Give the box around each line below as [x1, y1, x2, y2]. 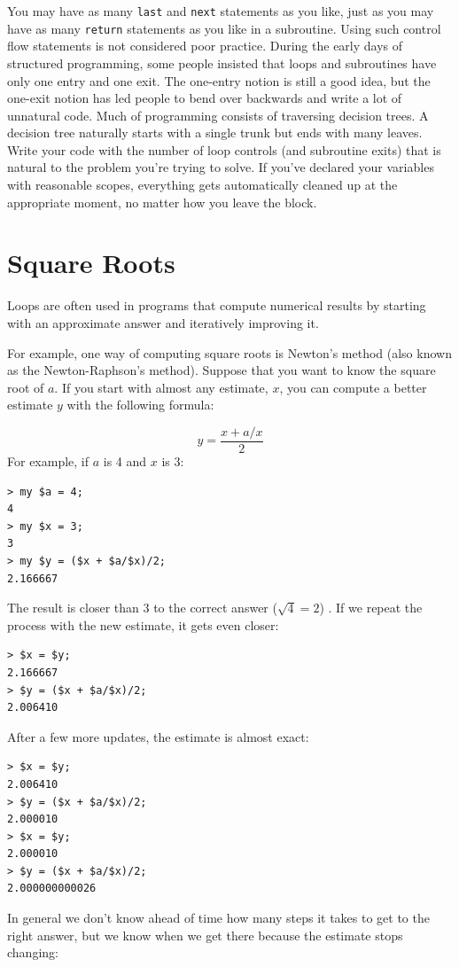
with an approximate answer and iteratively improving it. [7, 313, 319, 331]
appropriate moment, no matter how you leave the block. [7, 192, 317, 211]
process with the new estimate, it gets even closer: [7, 615, 279, 634]
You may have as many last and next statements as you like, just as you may [7, 2, 434, 19]
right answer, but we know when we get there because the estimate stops [7, 925, 403, 944]
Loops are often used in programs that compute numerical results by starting [7, 296, 426, 315]
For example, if [7, 452, 89, 470]
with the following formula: [66, 395, 214, 414]
